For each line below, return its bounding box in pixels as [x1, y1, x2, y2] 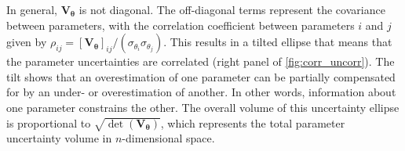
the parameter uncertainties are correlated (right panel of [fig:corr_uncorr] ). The [6, 53, 395, 70]
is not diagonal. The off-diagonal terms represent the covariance [78, 2, 385, 17]
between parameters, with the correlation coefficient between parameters [6, 16, 355, 33]
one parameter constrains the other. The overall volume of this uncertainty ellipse [6, 99, 400, 115]
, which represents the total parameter [160, 114, 345, 131]
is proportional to [6, 114, 91, 131]
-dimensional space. [122, 130, 215, 146]
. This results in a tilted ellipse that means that [163, 34, 392, 50]
